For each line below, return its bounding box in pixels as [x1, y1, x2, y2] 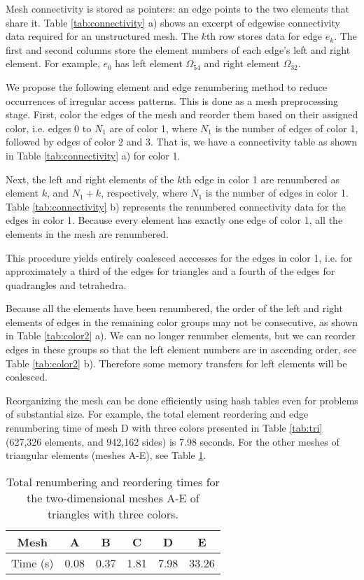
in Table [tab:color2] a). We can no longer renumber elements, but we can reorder [6, 328, 356, 343]
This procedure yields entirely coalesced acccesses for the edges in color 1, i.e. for [6, 250, 353, 264]
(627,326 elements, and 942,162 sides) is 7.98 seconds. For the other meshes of [6, 434, 339, 448]
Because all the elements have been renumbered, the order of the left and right [6, 301, 343, 316]
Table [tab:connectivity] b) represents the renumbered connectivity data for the [6, 199, 346, 213]
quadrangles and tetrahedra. [6, 277, 127, 292]
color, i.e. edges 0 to [6, 120, 92, 135]
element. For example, [6, 56, 100, 71]
